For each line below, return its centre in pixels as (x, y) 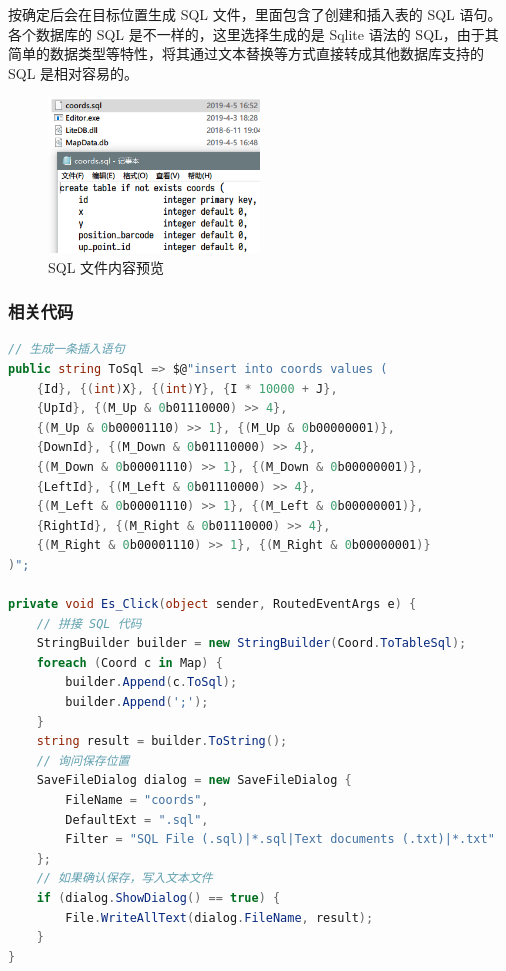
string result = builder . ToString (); (162, 741)
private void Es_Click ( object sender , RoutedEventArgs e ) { (212, 604)
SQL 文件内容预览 (106, 266)
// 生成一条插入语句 (66, 349)
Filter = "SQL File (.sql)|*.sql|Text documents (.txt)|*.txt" (280, 839)
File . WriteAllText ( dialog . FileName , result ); (219, 917)
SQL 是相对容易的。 (73, 72)
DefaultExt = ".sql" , (137, 819)
